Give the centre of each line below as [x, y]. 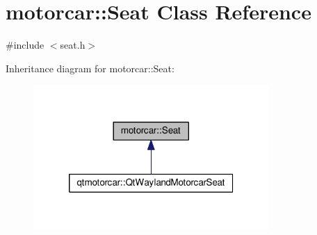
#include [25, 45]
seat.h [73, 45]
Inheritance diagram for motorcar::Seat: [90, 68]
